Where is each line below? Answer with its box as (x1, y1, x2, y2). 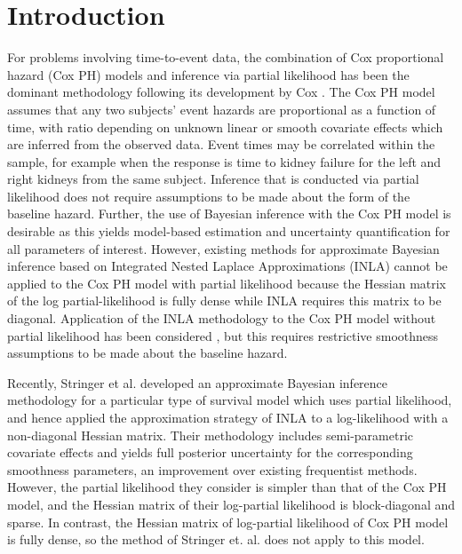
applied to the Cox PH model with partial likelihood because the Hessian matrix (7, 273, 447, 292)
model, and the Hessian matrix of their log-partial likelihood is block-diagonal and (7, 495, 456, 513)
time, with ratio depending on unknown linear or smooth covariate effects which (7, 117, 443, 136)
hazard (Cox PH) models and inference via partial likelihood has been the (7, 65, 410, 83)
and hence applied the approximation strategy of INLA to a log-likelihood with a (7, 408, 449, 426)
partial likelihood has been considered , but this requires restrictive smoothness (7, 326, 439, 344)
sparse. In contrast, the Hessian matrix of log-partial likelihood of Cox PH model (7, 512, 449, 531)
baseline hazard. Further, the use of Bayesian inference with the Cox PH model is (7, 204, 451, 223)
